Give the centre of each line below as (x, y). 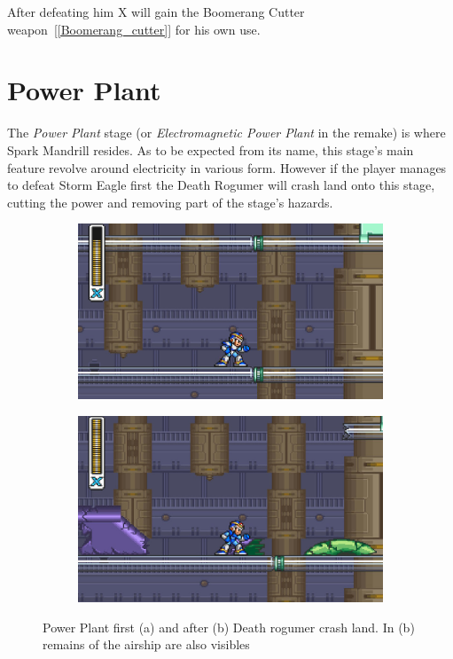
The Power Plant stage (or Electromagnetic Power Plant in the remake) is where (226, 133)
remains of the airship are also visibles (146, 644)
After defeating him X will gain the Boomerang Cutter (156, 12)
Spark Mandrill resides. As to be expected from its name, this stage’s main (211, 149)
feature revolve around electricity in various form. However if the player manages (227, 167)
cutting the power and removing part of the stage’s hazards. (170, 202)
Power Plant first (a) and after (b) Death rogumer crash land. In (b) (229, 627)
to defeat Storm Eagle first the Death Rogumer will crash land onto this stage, (221, 185)
